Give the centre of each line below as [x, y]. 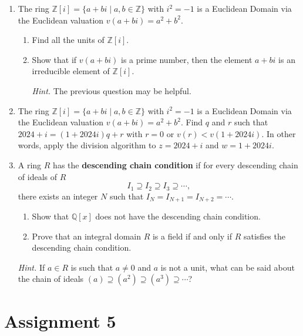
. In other [279, 133]
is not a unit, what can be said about [228, 267]
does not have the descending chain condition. [178, 216]
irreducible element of [71, 71]
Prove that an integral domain [86, 236]
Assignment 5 [60, 320]
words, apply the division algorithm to [87, 145]
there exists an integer [58, 196]
